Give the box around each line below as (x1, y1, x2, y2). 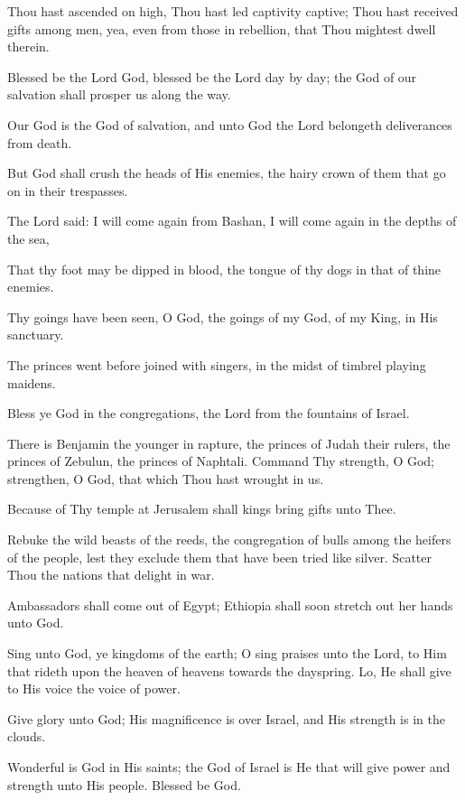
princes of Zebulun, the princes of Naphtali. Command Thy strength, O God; (7, 451, 434, 470)
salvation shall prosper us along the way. (7, 85, 231, 104)
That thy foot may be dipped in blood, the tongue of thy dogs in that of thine (7, 259, 442, 278)
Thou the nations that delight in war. (7, 565, 215, 584)
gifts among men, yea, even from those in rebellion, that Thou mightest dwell (7, 19, 436, 38)
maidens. (7, 373, 56, 392)
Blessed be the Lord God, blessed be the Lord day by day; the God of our (7, 67, 417, 86)
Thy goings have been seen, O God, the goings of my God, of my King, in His (7, 307, 438, 326)
